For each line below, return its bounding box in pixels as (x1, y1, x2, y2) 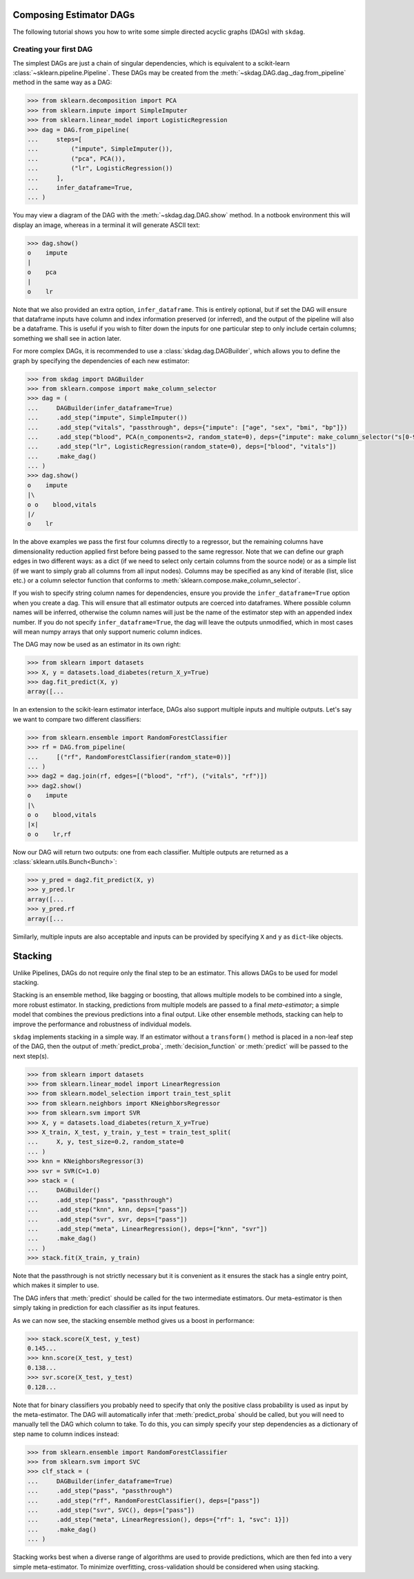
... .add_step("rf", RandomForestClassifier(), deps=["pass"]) (27, 1496, 261, 1504)
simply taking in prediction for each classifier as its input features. (12, 1304, 200, 1312)
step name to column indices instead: (12, 1429, 119, 1438)
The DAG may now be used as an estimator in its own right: (12, 640, 181, 649)
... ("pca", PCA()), (27, 155, 126, 162)
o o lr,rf (27, 830, 72, 838)
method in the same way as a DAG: (12, 78, 112, 86)
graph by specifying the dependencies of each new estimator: (12, 356, 190, 365)
